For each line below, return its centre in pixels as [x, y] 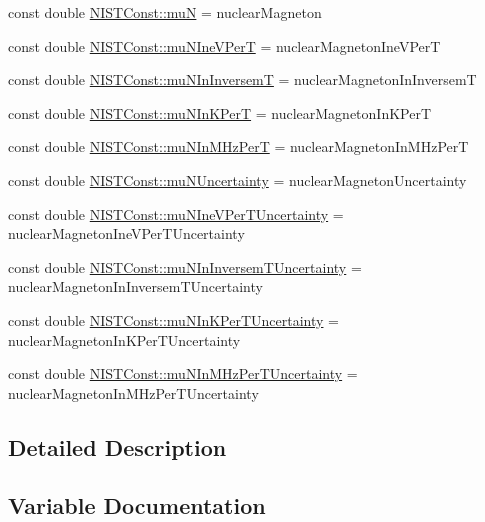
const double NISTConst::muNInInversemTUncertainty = [185, 266]
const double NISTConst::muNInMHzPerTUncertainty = [183, 373]
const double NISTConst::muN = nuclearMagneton [165, 12]
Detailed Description [117, 446]
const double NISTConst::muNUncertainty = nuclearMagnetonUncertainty [237, 179]
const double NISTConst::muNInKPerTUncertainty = [174, 319]
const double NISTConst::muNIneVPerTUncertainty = [176, 213]
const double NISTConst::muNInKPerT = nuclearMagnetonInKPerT [220, 112]
